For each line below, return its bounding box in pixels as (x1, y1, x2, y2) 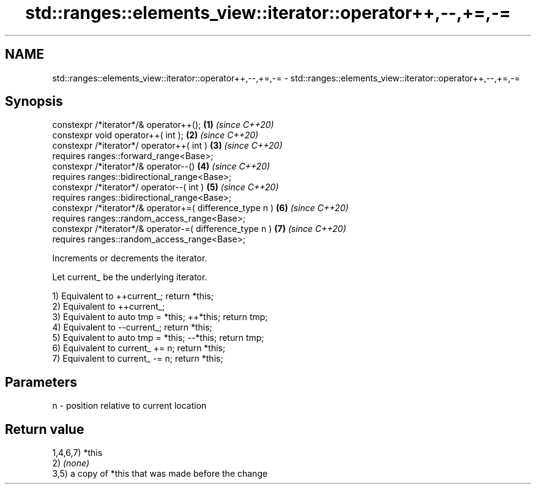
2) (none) (52, 458, 90, 469)
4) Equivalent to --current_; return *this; (52, 322, 212, 333)
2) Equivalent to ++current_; (52, 301, 165, 312)
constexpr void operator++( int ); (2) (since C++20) (52, 130, 259, 141)
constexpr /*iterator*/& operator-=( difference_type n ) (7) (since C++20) (52, 223, 346, 234)
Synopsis (5, 94, 63, 110)
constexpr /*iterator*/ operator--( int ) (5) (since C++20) (52, 182, 279, 193)
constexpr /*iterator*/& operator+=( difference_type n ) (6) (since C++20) (52, 203, 349, 214)
